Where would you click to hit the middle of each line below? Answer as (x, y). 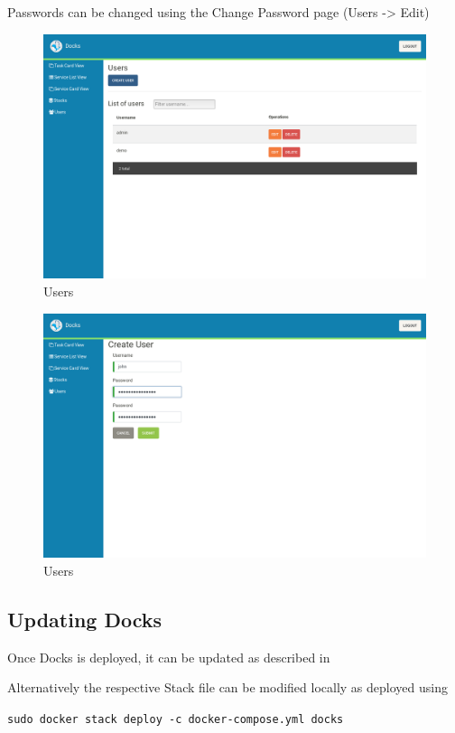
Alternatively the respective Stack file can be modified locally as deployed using (227, 687)
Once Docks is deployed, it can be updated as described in (169, 657)
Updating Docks (85, 619)
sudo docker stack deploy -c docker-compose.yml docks (176, 719)
